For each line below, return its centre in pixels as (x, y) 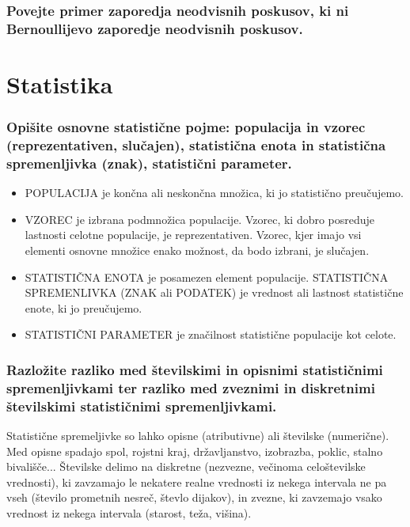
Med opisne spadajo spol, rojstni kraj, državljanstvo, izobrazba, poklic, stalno (195, 451)
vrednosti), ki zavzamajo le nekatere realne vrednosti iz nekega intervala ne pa (197, 482)
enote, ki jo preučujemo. (84, 307)
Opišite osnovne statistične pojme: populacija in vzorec (186, 127)
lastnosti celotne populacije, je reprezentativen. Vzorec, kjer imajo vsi (193, 235)
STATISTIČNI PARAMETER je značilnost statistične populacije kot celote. (211, 334)
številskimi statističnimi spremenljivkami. (142, 406)
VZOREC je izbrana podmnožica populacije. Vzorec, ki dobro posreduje (200, 219)
